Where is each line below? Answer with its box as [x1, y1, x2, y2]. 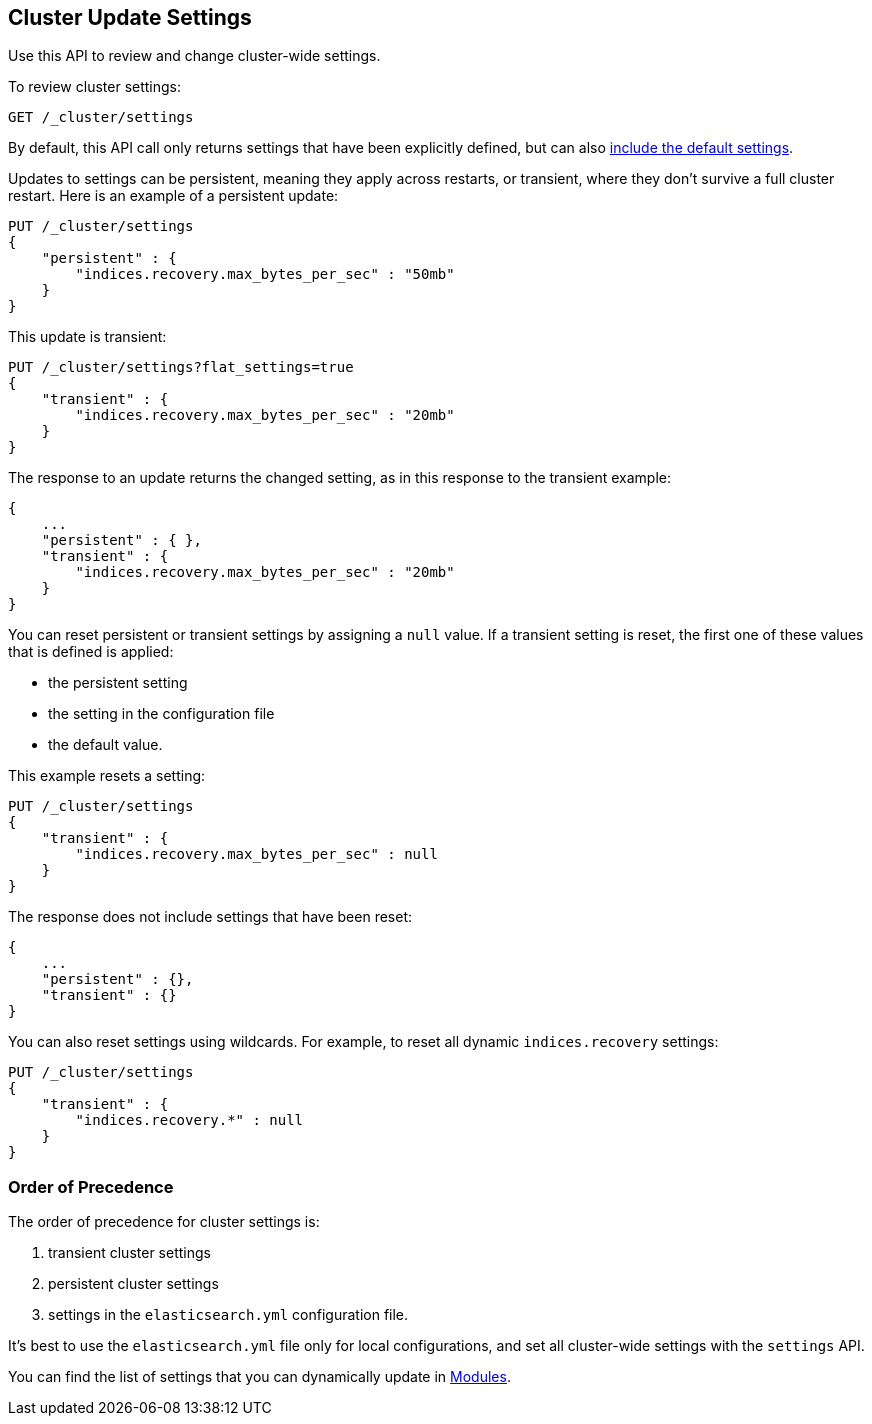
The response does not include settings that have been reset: [8, 908, 412, 926]
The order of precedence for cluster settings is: [8, 1213, 320, 1231]
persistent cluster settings [48, 1275, 219, 1293]
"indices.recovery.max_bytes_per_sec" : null [75, 846, 438, 863]
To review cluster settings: [8, 78, 182, 96]
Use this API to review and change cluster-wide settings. [8, 47, 381, 65]
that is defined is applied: [8, 643, 174, 661]
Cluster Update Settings [8, 5, 252, 30]
